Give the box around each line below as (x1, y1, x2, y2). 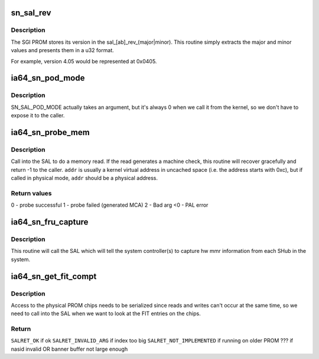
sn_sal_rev (11, 8, 51, 18)
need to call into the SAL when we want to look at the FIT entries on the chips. (11, 310, 201, 317)
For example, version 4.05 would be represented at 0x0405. (11, 57, 157, 65)
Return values (11, 189, 52, 197)
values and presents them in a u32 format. (11, 47, 115, 54)
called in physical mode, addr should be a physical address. (11, 175, 158, 182)
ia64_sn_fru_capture (11, 217, 89, 227)
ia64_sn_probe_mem (11, 127, 90, 137)
